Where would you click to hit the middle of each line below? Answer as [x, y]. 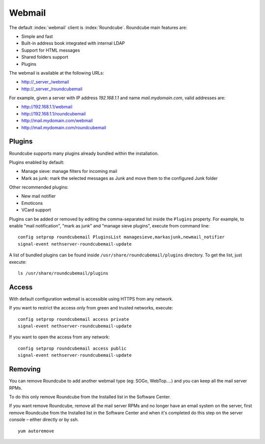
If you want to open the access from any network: [59, 337]
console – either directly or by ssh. [44, 419]
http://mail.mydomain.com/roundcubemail [64, 127]
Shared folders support [45, 57]
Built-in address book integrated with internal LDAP [73, 43]
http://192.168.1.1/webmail [47, 107]
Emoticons [32, 203]
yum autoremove [36, 431]
